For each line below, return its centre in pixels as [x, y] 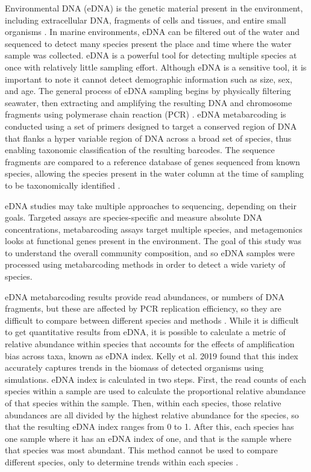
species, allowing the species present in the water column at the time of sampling [154, 173]
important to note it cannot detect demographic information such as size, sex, [149, 79]
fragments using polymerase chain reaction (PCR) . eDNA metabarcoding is [146, 114]
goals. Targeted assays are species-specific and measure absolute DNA [134, 217]
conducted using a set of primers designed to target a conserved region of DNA [151, 126]
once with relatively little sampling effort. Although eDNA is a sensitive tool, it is [156, 67]
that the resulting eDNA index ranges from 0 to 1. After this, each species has [149, 426]
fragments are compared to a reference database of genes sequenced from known [152, 161]
